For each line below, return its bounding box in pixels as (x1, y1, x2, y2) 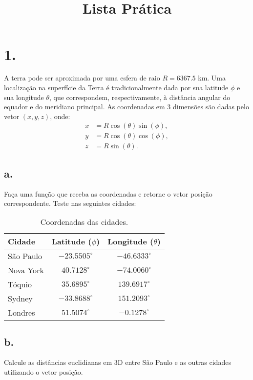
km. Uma (198, 73, 226, 83)
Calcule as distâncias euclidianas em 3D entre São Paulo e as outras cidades (4, 357, 231, 367)
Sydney (8, 292, 33, 304)
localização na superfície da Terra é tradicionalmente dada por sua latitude (4, 82, 229, 92)
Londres (8, 306, 35, 318)
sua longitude (4, 92, 44, 102)
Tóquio (8, 278, 32, 290)
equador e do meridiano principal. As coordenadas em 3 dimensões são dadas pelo (4, 101, 249, 112)
